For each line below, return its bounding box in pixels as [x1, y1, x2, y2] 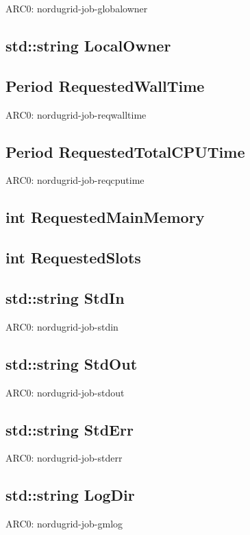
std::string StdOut [5, 353, 138, 374]
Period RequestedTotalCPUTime [5, 141, 245, 162]
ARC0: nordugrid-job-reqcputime [5, 173, 145, 187]
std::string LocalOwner [5, 34, 171, 56]
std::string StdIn [5, 287, 125, 308]
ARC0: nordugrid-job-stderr [5, 451, 123, 465]
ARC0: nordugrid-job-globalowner [5, 1, 148, 15]
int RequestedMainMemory [5, 206, 205, 228]
